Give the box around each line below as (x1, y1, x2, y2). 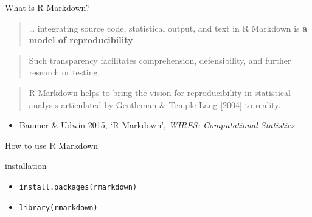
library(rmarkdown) (19, 203, 98, 212)
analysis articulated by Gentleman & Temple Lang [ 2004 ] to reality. (29, 98, 281, 111)
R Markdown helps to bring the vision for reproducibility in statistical (29, 86, 291, 98)
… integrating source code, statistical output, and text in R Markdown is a (29, 21, 308, 34)
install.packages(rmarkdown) (19, 182, 137, 191)
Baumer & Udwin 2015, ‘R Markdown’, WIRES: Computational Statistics (19, 119, 295, 131)
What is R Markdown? (5, 1, 90, 13)
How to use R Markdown (5, 139, 99, 151)
